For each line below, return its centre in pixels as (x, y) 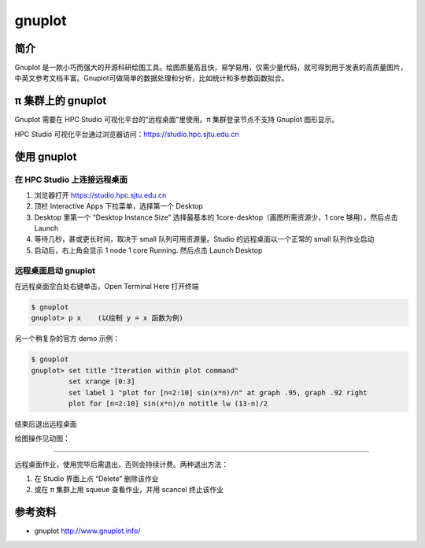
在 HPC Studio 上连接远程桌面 (71, 180)
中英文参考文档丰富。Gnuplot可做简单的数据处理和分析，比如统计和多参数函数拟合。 (152, 78)
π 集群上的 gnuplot (61, 101)
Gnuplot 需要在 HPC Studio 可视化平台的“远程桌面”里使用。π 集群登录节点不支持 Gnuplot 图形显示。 (176, 120)
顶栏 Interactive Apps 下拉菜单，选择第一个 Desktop (119, 206)
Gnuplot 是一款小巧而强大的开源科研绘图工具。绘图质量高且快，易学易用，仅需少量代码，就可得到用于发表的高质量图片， (211, 68)
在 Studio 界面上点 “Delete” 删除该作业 (96, 479)
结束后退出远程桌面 (46, 424)
